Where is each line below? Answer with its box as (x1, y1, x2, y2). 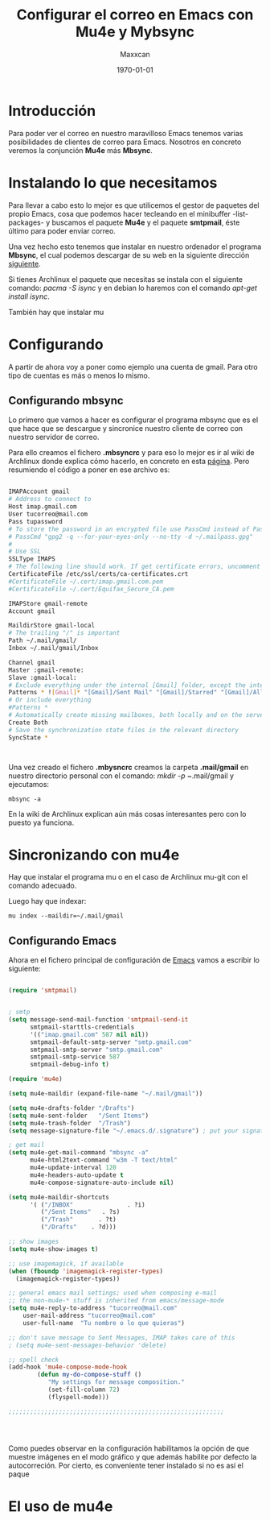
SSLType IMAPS (8, 555, 56, 563)
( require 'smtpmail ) (8, 987, 78, 995)
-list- (232, 209, 249, 218)
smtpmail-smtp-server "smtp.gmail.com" (29, 1046, 163, 1054)
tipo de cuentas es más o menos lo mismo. (8, 371, 150, 380)
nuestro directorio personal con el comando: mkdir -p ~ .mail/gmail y (8, 771, 235, 781)
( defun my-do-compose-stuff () (37, 1371, 142, 1379)
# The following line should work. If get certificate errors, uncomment (8, 562, 261, 571)
